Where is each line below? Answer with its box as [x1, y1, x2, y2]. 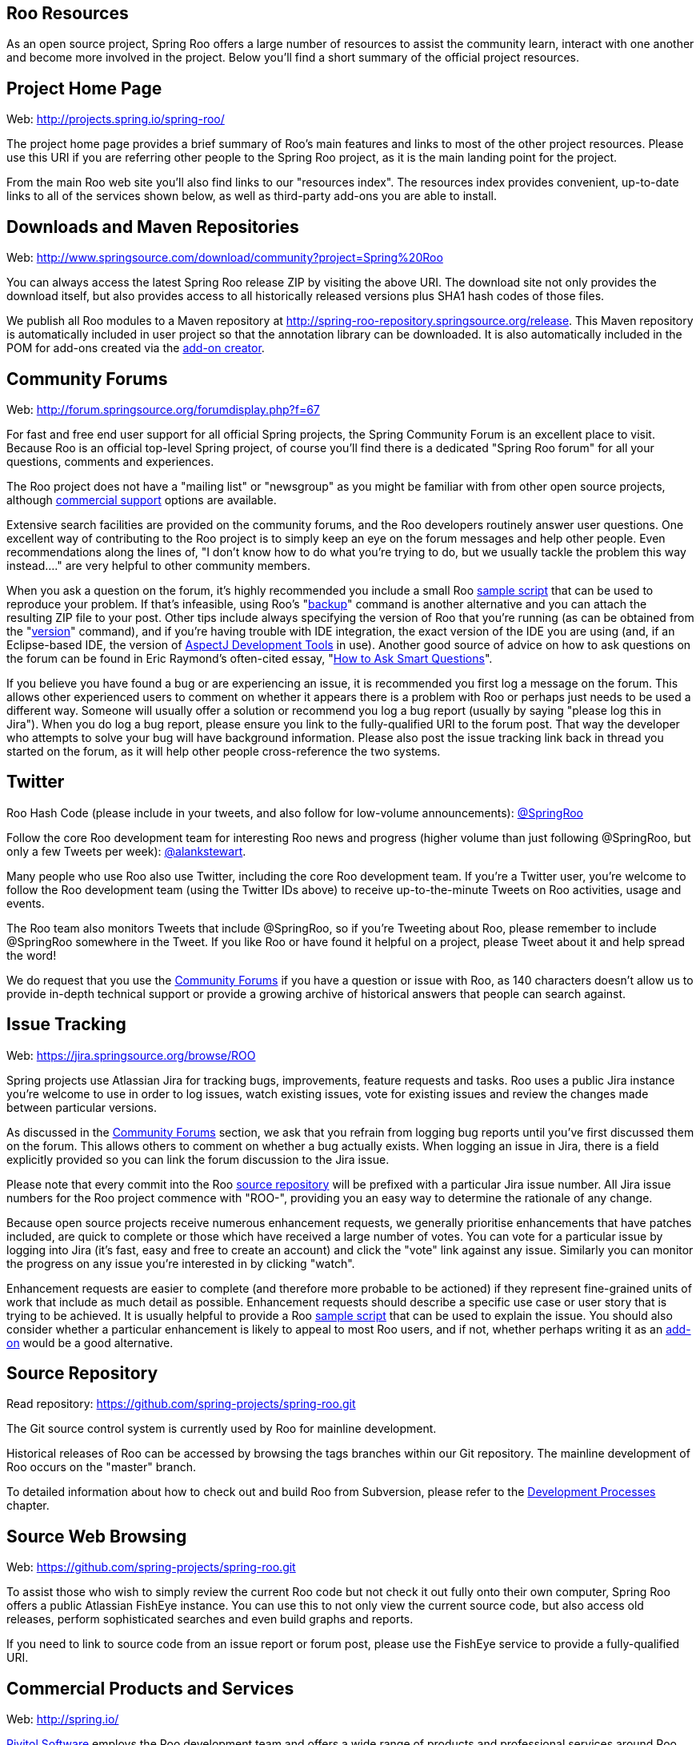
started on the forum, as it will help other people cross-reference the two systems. [6, 744, 441, 758]
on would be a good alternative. [6, 1335, 174, 1350]
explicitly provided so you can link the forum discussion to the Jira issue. [6, 1152, 390, 1166]
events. [6, 896, 45, 910]
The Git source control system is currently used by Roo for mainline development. [6, 1422, 437, 1436]
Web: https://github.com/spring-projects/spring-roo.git [6, 1560, 296, 1575]
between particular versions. [6, 1100, 157, 1114]
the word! [6, 948, 57, 962]
